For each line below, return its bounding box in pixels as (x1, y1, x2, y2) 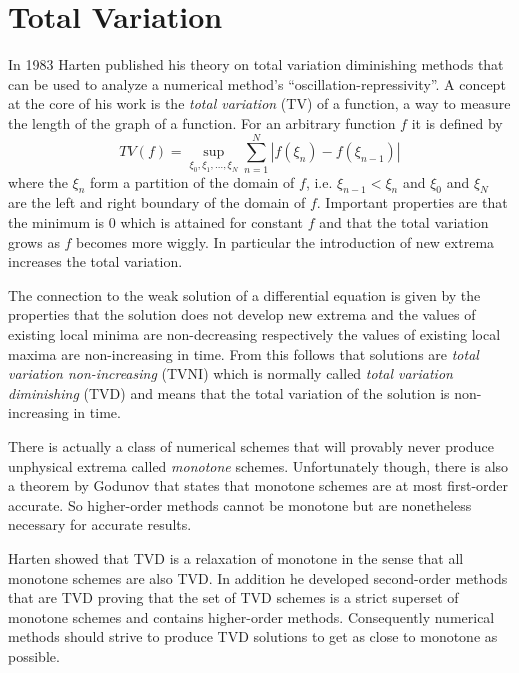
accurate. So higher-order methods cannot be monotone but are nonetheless (8, 494, 472, 515)
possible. (8, 645, 60, 666)
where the (8, 171, 68, 192)
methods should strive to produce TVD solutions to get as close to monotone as (8, 626, 498, 647)
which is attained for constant (120, 212, 304, 233)
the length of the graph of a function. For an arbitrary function (8, 112, 396, 133)
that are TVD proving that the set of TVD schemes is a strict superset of (8, 587, 459, 608)
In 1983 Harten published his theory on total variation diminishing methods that (8, 54, 504, 75)
